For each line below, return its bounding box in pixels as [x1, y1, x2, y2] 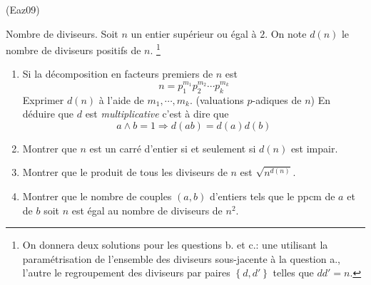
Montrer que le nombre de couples [22, 189, 172, 204]
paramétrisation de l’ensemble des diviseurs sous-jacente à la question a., [22, 251, 340, 266]
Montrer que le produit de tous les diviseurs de [22, 165, 228, 180]
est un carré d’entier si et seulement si [89, 140, 256, 155]
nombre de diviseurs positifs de [6, 42, 141, 57]
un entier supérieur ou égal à [131, 26, 257, 41]
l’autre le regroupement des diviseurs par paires [22, 265, 230, 280]
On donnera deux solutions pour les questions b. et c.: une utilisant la [22, 237, 328, 252]
